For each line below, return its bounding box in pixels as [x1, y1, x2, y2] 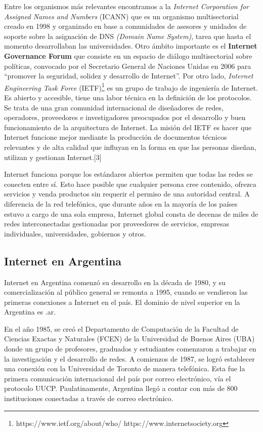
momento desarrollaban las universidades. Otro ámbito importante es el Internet [4, 41, 257, 51]
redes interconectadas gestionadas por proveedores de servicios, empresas [4, 218, 230, 229]
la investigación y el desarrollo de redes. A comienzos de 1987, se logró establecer [4, 353, 255, 364]
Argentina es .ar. [4, 306, 56, 317]
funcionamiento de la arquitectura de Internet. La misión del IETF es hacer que [4, 122, 252, 132]
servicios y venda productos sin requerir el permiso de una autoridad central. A [4, 188, 250, 199]
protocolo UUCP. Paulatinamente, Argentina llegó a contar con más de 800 [4, 383, 238, 394]
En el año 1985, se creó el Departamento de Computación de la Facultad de [4, 323, 239, 334]
